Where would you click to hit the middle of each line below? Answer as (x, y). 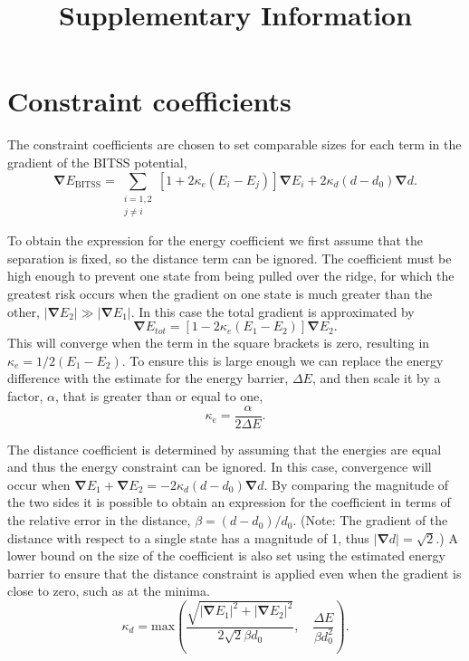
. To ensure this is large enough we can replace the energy (282, 360)
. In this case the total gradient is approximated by (273, 311)
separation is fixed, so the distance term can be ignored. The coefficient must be (230, 258)
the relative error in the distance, (99, 520)
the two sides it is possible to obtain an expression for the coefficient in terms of (229, 502)
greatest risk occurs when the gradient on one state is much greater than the (220, 294)
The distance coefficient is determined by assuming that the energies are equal (225, 449)
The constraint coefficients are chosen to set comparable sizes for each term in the (234, 144)
